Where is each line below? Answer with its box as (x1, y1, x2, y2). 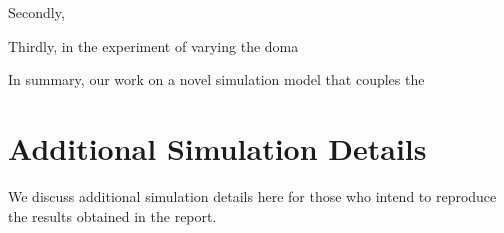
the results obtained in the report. (8, 205, 217, 226)
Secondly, (8, 2, 65, 22)
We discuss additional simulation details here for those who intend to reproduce (8, 185, 497, 206)
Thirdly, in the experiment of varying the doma (8, 35, 299, 56)
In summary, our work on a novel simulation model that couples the (8, 69, 425, 90)
